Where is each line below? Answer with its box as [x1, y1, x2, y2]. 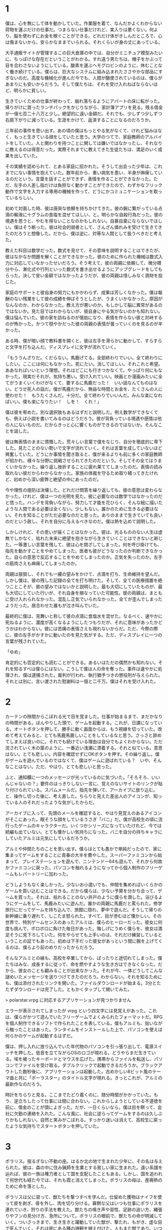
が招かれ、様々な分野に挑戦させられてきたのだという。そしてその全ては [5, 457, 153, 463]
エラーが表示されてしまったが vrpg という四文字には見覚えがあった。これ [5, 1007, 157, 1014]
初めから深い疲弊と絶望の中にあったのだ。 [13, 476, 101, 482]
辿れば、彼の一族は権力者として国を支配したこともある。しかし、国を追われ [5, 1170, 162, 1177]
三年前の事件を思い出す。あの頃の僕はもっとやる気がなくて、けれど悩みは [5, 127, 158, 133]
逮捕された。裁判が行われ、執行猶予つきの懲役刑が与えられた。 [31, 672, 163, 678]
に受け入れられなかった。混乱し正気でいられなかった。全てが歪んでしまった [5, 596, 162, 602]
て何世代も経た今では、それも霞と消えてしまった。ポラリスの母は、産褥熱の [5, 1177, 162, 1183]
